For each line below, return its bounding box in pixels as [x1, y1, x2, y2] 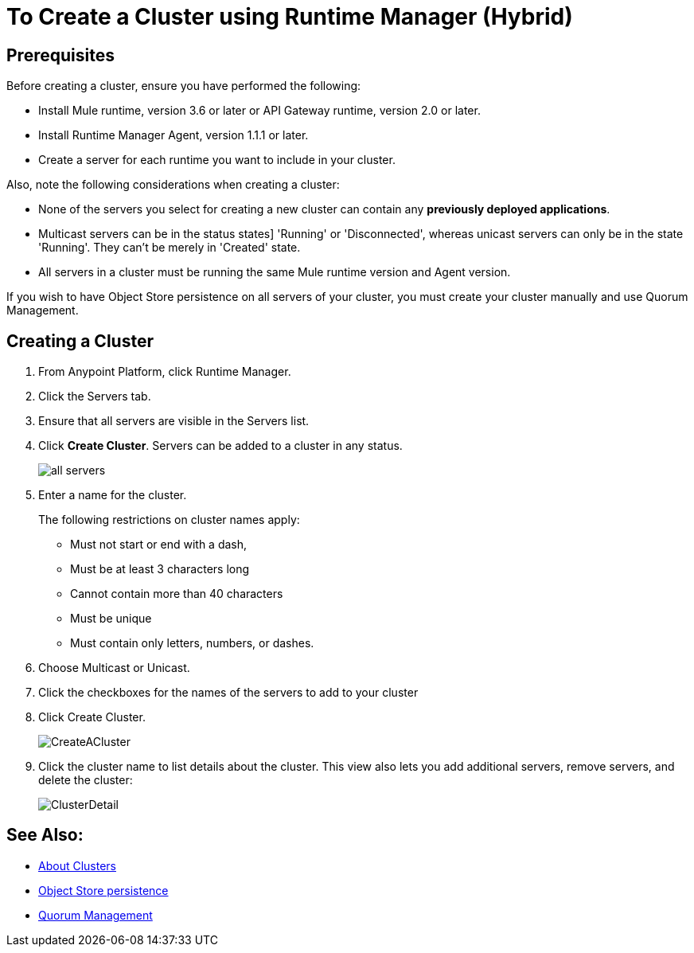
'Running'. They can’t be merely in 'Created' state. [38, 240, 301, 255]
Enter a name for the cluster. [38, 488, 187, 502]
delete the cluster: [38, 773, 133, 787]
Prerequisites [6, 45, 115, 65]
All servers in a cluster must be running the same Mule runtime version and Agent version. [38, 265, 511, 279]
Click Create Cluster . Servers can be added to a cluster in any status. [38, 439, 403, 453]
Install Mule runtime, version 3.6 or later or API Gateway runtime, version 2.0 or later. [38, 104, 481, 118]
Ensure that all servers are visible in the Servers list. [38, 414, 310, 428]
